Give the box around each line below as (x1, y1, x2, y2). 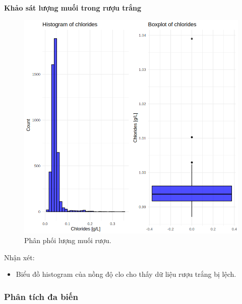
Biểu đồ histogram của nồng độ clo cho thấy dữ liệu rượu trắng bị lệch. (16, 269, 236, 279)
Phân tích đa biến (4, 290, 78, 302)
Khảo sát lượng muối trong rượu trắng (4, 3, 142, 13)
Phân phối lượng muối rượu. (24, 235, 111, 246)
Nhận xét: (4, 252, 35, 262)
